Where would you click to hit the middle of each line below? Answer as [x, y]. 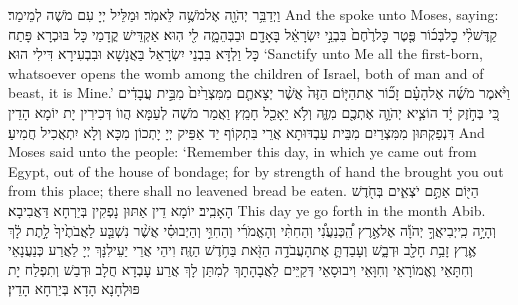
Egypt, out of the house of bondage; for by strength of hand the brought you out [256, 170]
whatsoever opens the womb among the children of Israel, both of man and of [246, 72]
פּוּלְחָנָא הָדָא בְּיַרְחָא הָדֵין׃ [74, 288]
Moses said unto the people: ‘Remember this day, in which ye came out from [242, 151]
